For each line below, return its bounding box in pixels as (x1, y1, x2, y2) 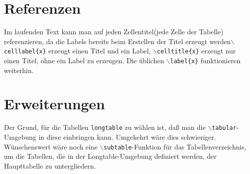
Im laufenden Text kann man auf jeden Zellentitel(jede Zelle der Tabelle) (4, 26, 223, 37)
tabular (212, 124, 237, 132)
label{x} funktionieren (170, 55, 241, 65)
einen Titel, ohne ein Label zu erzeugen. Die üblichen (4, 55, 164, 65)
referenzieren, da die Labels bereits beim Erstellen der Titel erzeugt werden (4, 36, 231, 46)
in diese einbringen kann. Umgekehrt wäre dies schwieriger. (38, 132, 216, 142)
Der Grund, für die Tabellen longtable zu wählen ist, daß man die (4, 122, 206, 132)
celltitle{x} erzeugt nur (157, 46, 236, 56)
